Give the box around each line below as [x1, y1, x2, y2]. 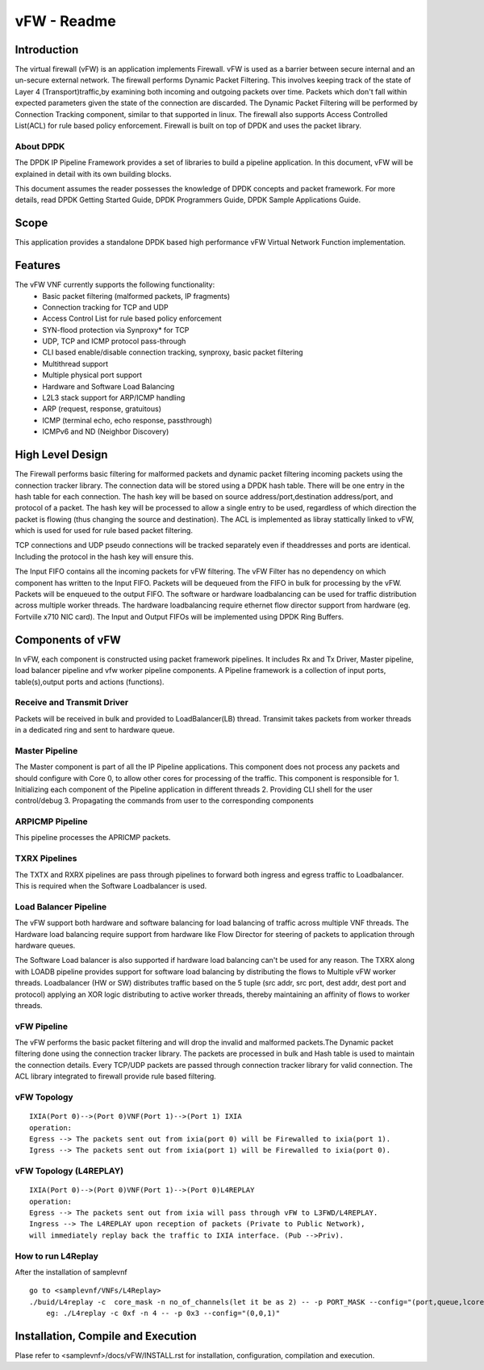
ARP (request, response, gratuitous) [42, 404, 161, 414]
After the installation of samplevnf [15, 1267, 128, 1276]
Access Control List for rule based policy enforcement [42, 313, 222, 323]
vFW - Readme [15, 12, 116, 30]
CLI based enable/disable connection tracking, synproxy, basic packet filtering [42, 347, 303, 357]
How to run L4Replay [15, 1250, 98, 1262]
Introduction [15, 43, 79, 57]
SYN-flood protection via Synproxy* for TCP [42, 325, 190, 334]
